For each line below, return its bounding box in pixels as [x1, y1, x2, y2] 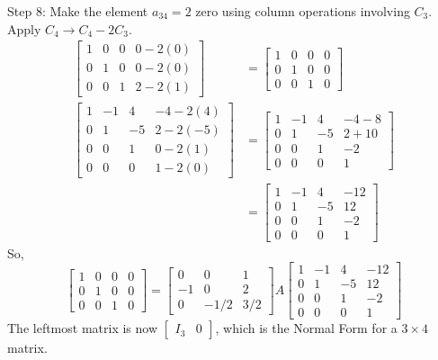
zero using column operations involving [195, 2, 410, 20]
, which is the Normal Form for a [215, 319, 398, 337]
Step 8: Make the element [7, 2, 148, 20]
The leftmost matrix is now [7, 319, 158, 337]
